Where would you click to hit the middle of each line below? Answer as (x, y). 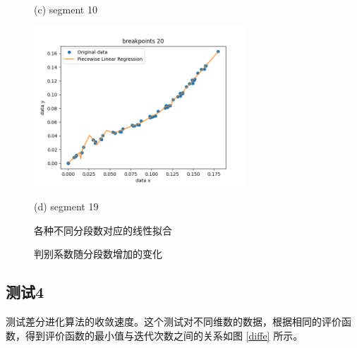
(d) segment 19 (66, 206)
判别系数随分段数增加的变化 (98, 254)
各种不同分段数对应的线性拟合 (103, 230)
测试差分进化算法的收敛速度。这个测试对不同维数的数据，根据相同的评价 (174, 321)
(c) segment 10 (66, 9)
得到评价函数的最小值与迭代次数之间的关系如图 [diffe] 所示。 (164, 335)
